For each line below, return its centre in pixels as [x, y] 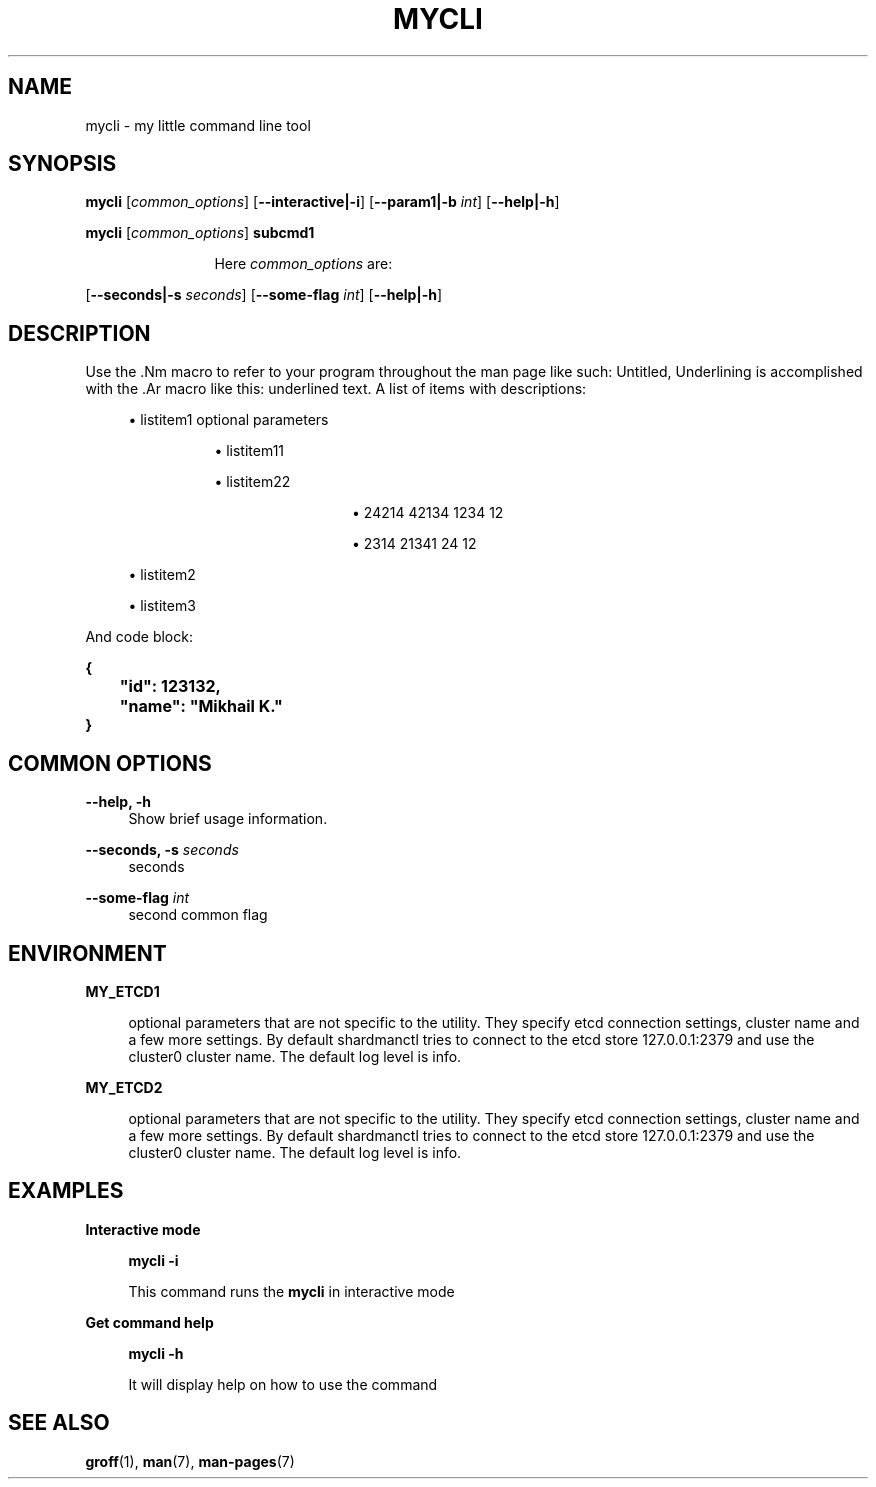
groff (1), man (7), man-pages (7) [190, 1461]
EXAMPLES [66, 1191]
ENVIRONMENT [87, 953]
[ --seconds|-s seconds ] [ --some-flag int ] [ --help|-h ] [264, 295]
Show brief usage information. [228, 819]
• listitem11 [249, 451]
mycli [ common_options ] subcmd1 [200, 233]
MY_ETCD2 [124, 1087]
